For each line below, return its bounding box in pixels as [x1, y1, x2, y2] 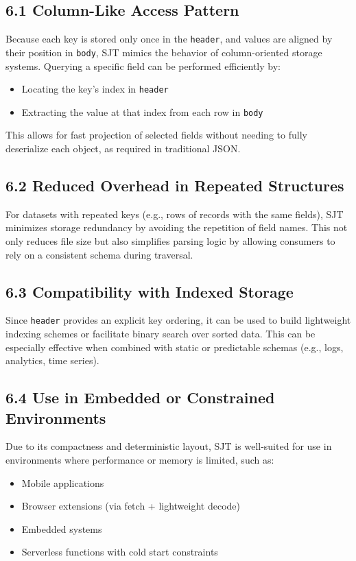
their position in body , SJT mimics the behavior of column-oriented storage [5, 45, 322, 59]
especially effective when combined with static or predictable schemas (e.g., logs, [5, 339, 344, 354]
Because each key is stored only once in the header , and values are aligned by [5, 32, 333, 46]
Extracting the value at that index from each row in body [21, 104, 263, 119]
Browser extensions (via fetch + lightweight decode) [21, 499, 240, 513]
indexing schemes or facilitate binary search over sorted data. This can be [5, 326, 316, 341]
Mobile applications [21, 475, 104, 490]
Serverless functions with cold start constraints [21, 545, 218, 559]
